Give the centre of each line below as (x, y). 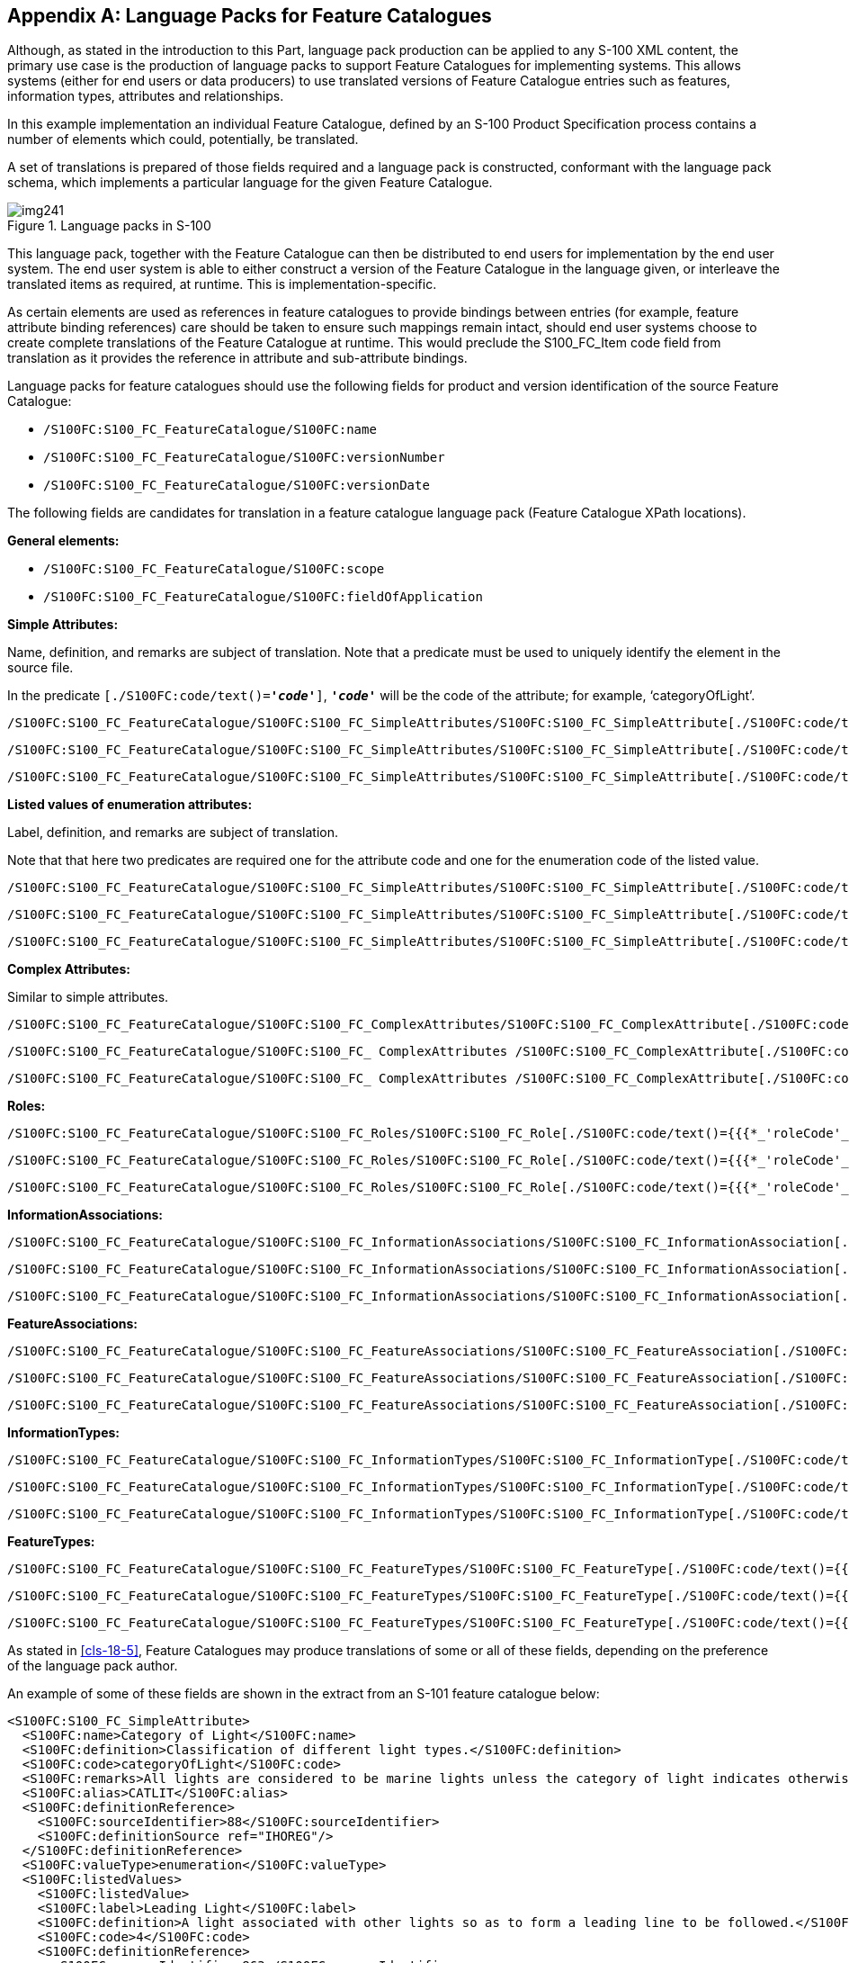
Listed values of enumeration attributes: (130, 805)
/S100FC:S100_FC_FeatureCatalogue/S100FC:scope (214, 569)
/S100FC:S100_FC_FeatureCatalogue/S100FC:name (210, 430)
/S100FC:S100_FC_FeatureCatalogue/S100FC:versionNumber (244, 458)
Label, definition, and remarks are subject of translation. (173, 833)
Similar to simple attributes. (88, 997)
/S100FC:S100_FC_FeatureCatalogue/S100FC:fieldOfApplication (263, 597)
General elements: (63, 541)
